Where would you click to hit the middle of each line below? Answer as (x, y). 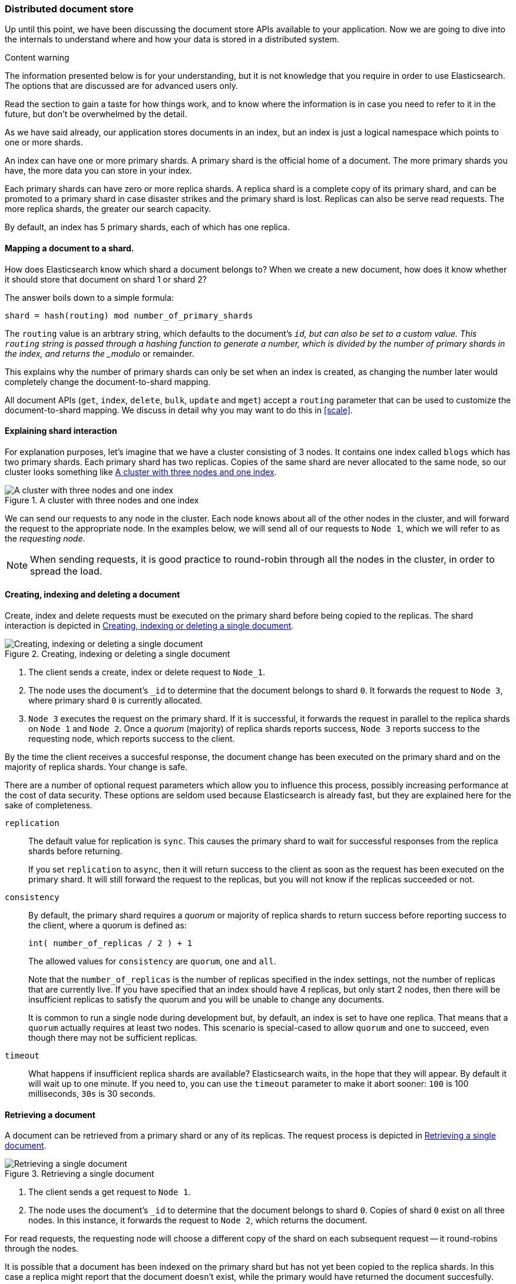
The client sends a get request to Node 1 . (110, 1192)
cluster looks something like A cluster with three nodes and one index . (141, 472)
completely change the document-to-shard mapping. (108, 381)
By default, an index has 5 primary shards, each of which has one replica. (147, 227)
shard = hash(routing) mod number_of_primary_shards (129, 315)
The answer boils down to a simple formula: (90, 297)
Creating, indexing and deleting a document (92, 595)
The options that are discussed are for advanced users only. (121, 86)
